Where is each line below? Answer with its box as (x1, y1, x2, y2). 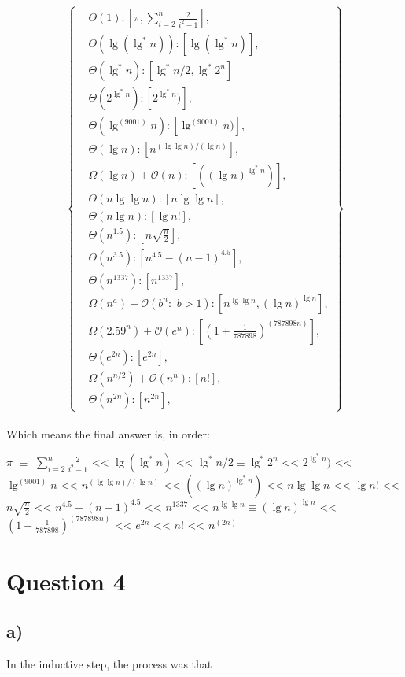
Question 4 (6, 564, 126, 597)
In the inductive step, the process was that (6, 656, 212, 672)
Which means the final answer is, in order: (6, 425, 210, 442)
